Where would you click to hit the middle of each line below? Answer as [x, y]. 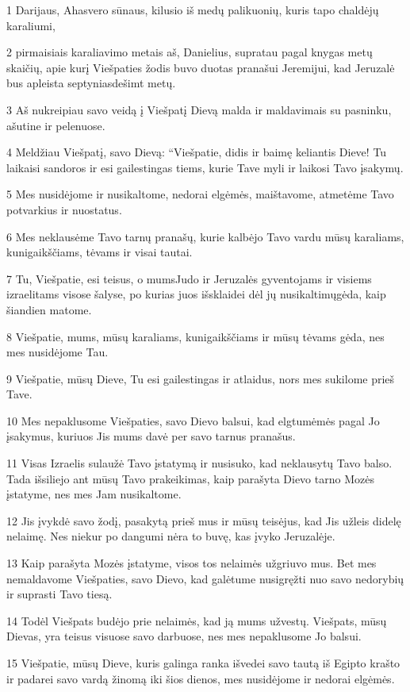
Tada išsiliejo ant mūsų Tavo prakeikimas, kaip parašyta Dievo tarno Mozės [190, 478]
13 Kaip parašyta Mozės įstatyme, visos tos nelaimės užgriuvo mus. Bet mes [192, 563]
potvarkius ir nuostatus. [64, 209]
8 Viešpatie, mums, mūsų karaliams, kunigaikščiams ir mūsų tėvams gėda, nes [195, 336]
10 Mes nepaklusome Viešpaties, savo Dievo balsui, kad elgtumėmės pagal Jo [193, 420]
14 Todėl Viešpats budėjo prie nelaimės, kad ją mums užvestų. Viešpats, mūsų [197, 620]
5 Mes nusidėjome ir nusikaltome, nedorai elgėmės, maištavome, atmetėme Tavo [200, 194]
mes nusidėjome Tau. [57, 352]
